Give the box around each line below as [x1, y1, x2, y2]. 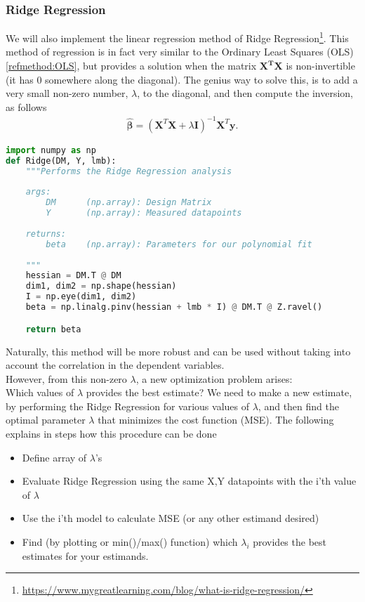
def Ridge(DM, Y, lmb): [6, 155, 117, 166]
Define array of [22, 450, 87, 464]
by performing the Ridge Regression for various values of [6, 398, 250, 413]
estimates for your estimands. [22, 548, 149, 563]
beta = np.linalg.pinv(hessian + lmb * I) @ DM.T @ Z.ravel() [25, 302, 323, 313]
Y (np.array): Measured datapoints [46, 208, 242, 218]
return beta [25, 324, 81, 334]
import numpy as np [6, 145, 96, 155]
